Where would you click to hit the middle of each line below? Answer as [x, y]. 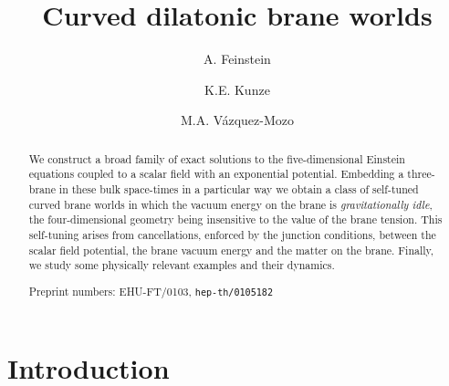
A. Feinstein [237, 59]
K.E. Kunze [237, 89]
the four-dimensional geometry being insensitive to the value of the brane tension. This [235, 219]
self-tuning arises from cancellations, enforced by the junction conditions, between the [232, 234]
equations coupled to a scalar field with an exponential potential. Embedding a [216, 174]
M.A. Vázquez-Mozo [237, 120]
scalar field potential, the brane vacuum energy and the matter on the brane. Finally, [231, 250]
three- [421, 174]
